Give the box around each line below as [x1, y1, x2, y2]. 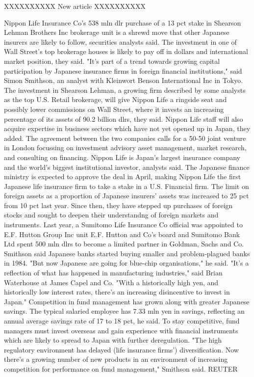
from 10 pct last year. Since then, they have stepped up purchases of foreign [4, 200, 233, 210]
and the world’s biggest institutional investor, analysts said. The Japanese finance [4, 162, 250, 172]
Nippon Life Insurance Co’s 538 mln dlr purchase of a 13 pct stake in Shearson [4, 17, 241, 27]
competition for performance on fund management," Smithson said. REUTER [4, 363, 238, 374]
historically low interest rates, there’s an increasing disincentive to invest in [4, 287, 230, 297]
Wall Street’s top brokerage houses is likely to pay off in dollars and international [4, 46, 248, 56]
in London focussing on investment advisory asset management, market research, [4, 142, 247, 153]
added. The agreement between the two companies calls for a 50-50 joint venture [4, 133, 246, 143]
